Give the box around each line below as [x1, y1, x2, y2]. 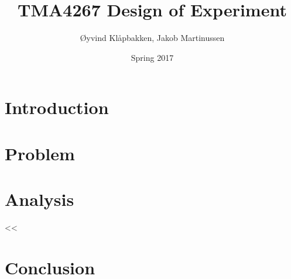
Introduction [5, 95, 109, 119]
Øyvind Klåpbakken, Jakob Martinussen [80, 32, 225, 44]
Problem [5, 141, 75, 165]
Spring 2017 [131, 51, 174, 63]
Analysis [5, 187, 74, 211]
